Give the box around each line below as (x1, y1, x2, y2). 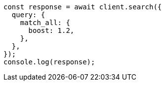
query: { (11, 11, 45, 19)
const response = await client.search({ (3, 3, 162, 11)
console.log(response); (3, 58, 95, 66)
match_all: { (20, 19, 70, 27)
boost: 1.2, (28, 27, 75, 34)
